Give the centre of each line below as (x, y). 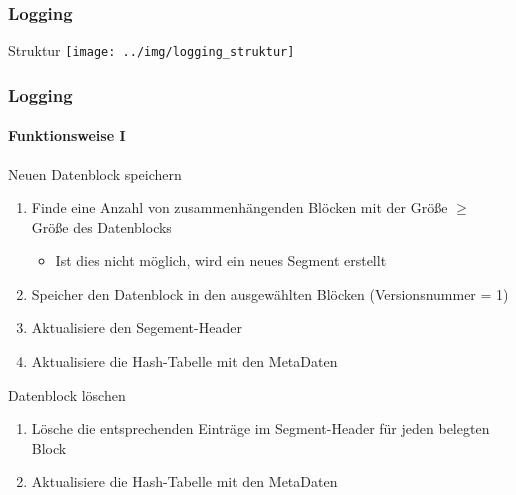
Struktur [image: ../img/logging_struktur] (151, 50)
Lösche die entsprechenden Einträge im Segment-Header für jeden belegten (260, 428)
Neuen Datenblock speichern (95, 173)
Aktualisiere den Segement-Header (136, 327)
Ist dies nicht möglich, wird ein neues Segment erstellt (221, 260)
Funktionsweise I (67, 135)
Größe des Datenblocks (101, 226)
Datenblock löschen (67, 394)
